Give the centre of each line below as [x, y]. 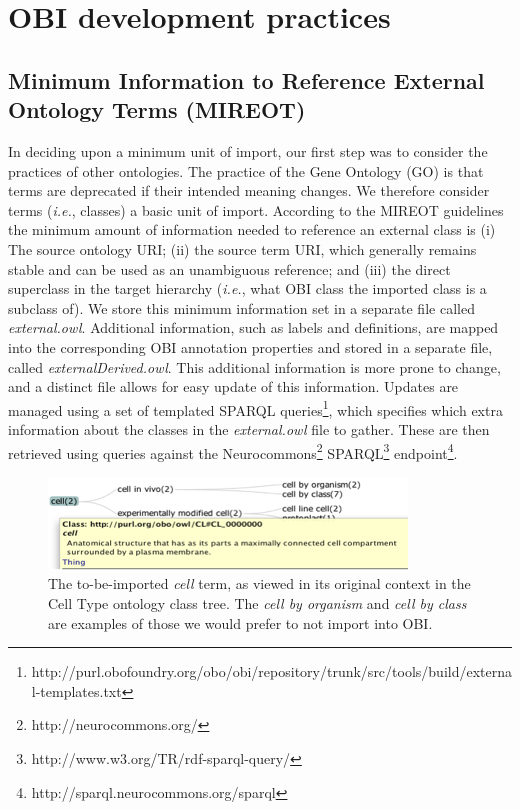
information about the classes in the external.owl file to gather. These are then [249, 428]
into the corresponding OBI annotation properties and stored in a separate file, [250, 346]
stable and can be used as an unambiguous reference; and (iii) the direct [229, 268]
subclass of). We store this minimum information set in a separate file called [241, 307]
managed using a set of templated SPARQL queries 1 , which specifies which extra [255, 408]
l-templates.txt [76, 690]
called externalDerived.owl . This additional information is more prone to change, [254, 366]
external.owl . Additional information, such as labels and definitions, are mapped [253, 327]
